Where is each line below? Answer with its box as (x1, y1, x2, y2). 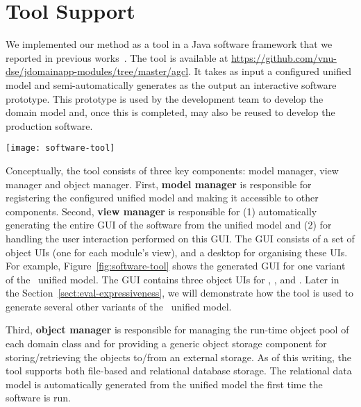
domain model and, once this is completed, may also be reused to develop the (6, 105, 335, 119)
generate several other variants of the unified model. (6, 299, 232, 313)
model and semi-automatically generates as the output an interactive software (6, 77, 337, 92)
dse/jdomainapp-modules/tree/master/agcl (6, 64, 189, 78)
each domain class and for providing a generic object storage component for (6, 336, 327, 351)
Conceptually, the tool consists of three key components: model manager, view (6, 163, 339, 177)
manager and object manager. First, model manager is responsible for (6, 176, 312, 191)
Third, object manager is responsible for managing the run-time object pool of (6, 322, 349, 337)
